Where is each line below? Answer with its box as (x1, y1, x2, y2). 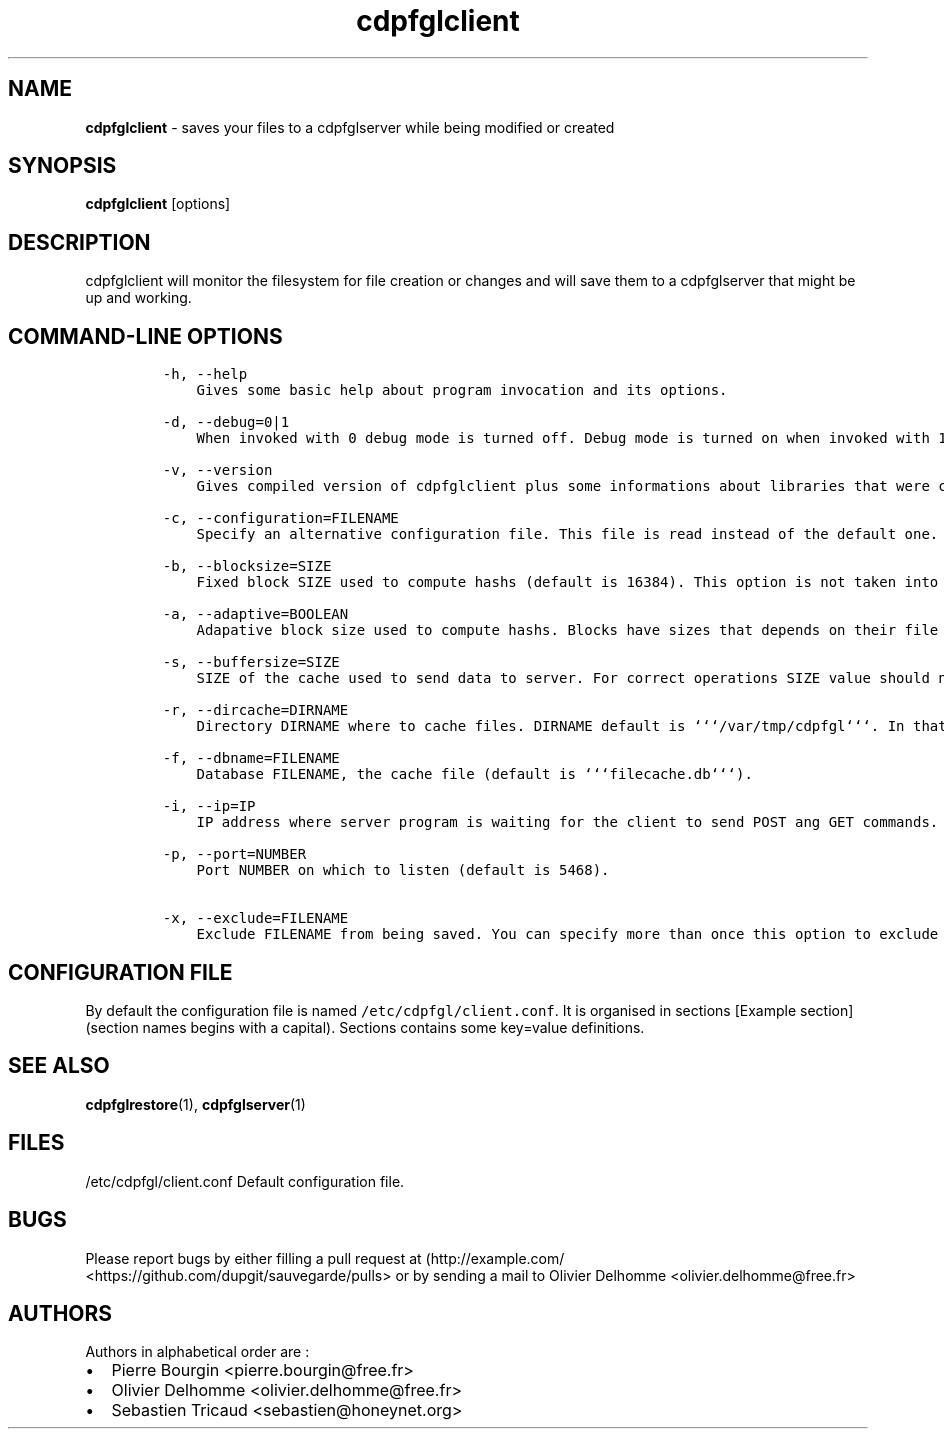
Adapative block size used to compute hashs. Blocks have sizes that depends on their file (196, 622, 939, 639)
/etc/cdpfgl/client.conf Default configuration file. (85, 1172, 405, 1190)
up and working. (85, 289, 192, 307)
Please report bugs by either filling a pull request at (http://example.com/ (85, 1249, 565, 1267)
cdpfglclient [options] (85, 195, 231, 213)
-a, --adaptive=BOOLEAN (162, 606, 349, 623)
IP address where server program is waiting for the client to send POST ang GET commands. (196, 814, 939, 831)
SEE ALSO (8, 1053, 110, 1079)
